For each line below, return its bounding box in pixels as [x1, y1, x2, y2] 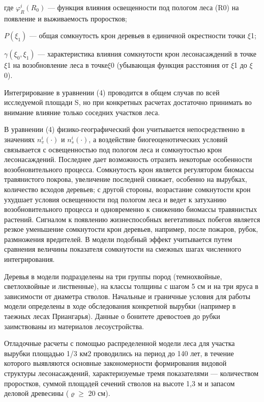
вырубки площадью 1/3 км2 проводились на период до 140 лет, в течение [4, 347, 234, 358]
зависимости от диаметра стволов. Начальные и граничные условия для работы [4, 290, 251, 301]
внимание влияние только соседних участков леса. [4, 106, 160, 117]
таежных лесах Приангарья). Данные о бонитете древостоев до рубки [4, 311, 220, 321]
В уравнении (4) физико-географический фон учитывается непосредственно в [4, 124, 245, 135]
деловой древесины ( [4, 388, 69, 398]
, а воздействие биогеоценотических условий [89, 133, 228, 144]
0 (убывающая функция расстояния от [110, 60, 229, 70]
